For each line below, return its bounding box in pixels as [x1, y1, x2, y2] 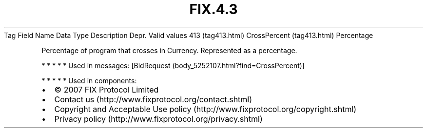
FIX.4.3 [189, 1, 238, 18]
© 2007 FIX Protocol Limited [54, 84, 159, 94]
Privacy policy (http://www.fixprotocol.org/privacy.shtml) [54, 113, 263, 124]
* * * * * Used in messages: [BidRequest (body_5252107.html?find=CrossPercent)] [41, 61, 305, 70]
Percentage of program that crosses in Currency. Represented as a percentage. [41, 46, 297, 55]
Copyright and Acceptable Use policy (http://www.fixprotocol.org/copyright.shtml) [54, 104, 357, 114]
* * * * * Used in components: [41, 76, 137, 85]
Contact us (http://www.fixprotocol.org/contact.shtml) [54, 94, 252, 104]
